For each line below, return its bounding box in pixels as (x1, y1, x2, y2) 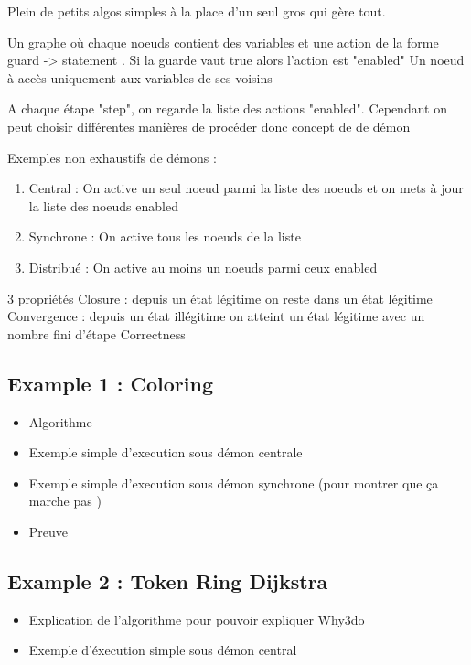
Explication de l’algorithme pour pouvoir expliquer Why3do (28, 609, 365, 628)
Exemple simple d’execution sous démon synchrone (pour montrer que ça (28, 473, 439, 492)
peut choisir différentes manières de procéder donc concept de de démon (7, 116, 411, 135)
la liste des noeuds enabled (28, 196, 178, 215)
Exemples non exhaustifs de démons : (7, 147, 217, 166)
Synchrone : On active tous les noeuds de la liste (28, 227, 301, 246)
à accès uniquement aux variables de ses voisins (7, 68, 273, 87)
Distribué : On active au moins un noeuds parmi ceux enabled (28, 257, 378, 276)
